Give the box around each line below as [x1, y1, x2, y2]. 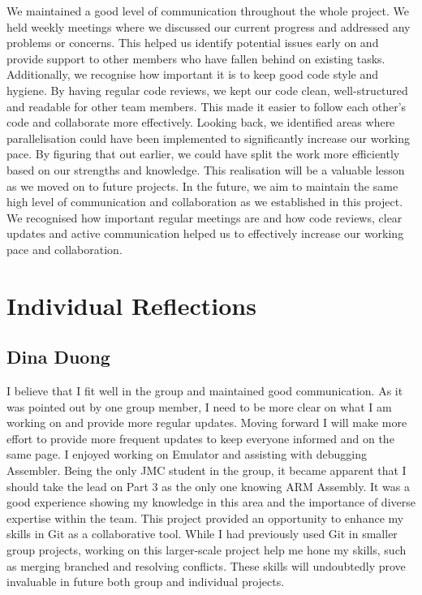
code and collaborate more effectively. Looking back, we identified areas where [6, 114, 395, 131]
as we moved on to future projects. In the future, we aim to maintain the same [6, 177, 398, 194]
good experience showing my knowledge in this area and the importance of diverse [6, 494, 416, 511]
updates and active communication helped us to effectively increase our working [6, 225, 404, 242]
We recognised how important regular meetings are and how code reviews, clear [6, 209, 403, 226]
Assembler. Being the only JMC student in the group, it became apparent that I [6, 462, 407, 479]
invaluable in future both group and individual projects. [6, 573, 285, 590]
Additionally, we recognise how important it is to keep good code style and [6, 66, 379, 83]
